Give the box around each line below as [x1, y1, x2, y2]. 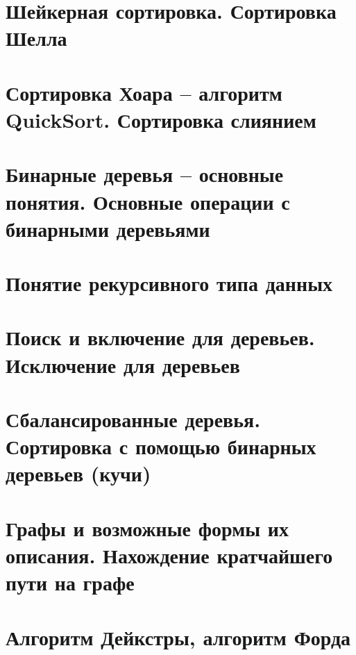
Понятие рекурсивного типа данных [6, 269, 332, 297]
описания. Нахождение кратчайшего [6, 540, 333, 569]
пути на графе [6, 568, 135, 597]
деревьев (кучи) [6, 459, 151, 488]
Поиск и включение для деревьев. [6, 323, 315, 351]
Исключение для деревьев [6, 350, 240, 379]
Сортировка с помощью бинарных [6, 432, 316, 461]
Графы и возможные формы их [6, 513, 289, 542]
